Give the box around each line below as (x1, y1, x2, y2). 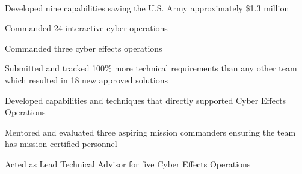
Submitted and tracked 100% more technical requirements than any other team (5, 62, 297, 74)
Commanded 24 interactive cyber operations (5, 22, 168, 34)
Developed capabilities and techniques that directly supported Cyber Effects (5, 94, 286, 106)
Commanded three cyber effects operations (5, 41, 162, 54)
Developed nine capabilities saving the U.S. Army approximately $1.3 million (5, 1, 289, 14)
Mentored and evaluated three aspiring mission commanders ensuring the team (5, 125, 296, 138)
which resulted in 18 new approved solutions (5, 73, 168, 86)
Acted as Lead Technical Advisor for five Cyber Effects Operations (5, 157, 251, 170)
